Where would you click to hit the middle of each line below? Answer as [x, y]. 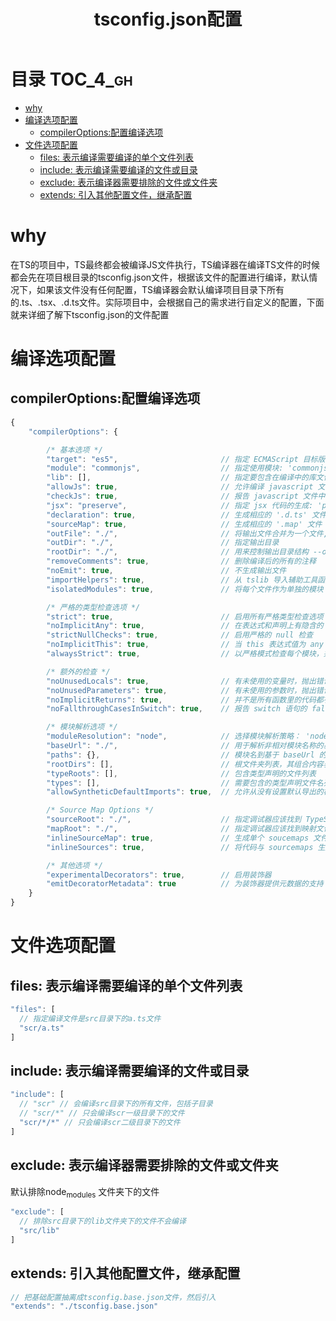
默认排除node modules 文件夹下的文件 [85, 1192]
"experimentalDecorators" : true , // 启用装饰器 [159, 875]
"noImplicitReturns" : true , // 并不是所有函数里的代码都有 [189, 700]
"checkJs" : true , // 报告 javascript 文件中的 [189, 496]
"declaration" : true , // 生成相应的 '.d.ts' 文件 [186, 515]
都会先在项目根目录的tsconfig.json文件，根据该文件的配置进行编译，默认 [160, 277]
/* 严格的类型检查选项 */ [93, 607]
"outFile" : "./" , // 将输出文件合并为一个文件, [187, 533]
